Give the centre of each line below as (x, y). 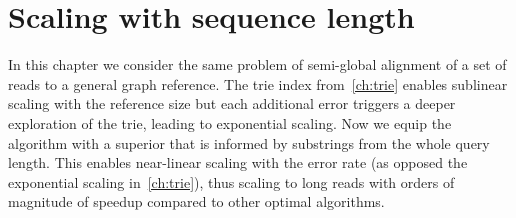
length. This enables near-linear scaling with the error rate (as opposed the (238, 162)
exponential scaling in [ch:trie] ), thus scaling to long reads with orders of (231, 181)
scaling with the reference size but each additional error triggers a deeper (232, 103)
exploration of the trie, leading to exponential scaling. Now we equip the (230, 122)
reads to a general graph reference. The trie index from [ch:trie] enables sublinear (258, 83)
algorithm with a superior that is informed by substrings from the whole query (249, 142)
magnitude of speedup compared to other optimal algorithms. (196, 201)
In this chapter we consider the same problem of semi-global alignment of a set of (257, 64)
